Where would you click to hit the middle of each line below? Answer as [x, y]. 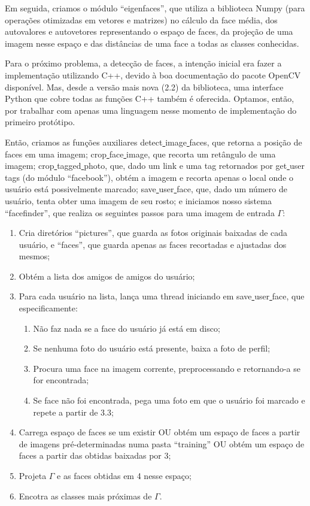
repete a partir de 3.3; [73, 412]
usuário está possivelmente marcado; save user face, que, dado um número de [146, 189]
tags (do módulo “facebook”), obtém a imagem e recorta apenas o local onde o [149, 177]
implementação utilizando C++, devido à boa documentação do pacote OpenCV [153, 75]
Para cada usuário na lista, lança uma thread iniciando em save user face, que [162, 296]
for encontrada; [61, 380]
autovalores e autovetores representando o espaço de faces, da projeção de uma [149, 31]
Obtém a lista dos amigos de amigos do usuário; [107, 276]
